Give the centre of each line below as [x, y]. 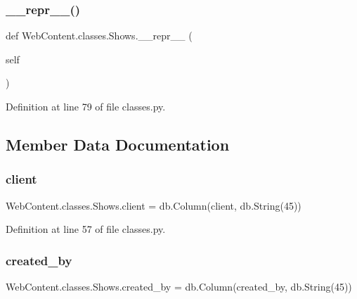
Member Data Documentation [118, 144]
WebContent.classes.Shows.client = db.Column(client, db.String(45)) [154, 205]
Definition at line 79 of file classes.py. [86, 106]
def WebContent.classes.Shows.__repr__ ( [99, 36]
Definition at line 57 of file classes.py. [86, 229]
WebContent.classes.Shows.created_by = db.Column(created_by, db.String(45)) [179, 286]
